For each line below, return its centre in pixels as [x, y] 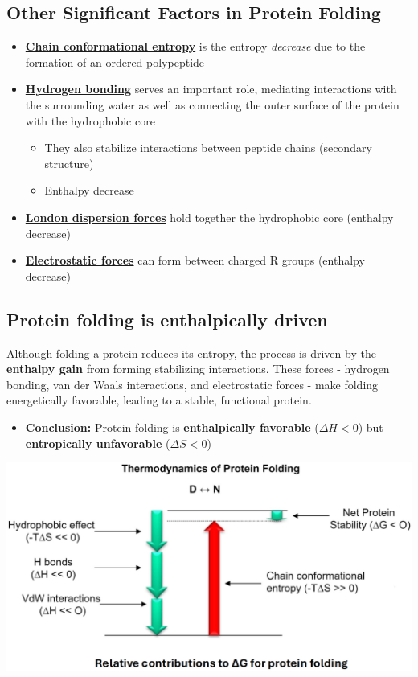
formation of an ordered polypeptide [115, 62]
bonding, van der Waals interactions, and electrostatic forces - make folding [193, 384]
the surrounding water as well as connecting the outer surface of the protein [212, 104]
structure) [69, 163]
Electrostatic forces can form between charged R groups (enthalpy [195, 260]
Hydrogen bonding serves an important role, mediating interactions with [211, 89]
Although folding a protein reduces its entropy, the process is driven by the [191, 353]
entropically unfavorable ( [98, 443]
